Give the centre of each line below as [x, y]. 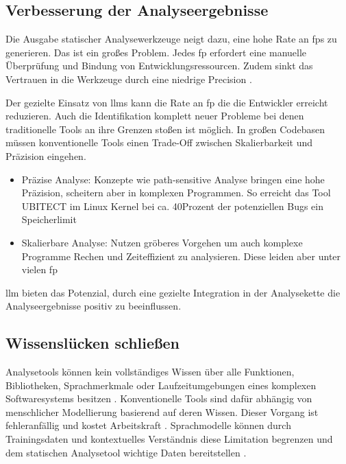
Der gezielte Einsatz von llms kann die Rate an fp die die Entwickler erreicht [167, 102]
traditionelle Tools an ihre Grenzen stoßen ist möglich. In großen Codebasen [165, 129]
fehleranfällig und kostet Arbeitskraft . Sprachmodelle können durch [148, 425]
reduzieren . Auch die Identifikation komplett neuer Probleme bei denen [155, 116]
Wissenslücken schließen [93, 343]
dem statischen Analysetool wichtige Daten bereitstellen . [126, 452]
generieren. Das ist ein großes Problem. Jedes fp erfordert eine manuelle [156, 52]
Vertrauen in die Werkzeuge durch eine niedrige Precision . [129, 79]
